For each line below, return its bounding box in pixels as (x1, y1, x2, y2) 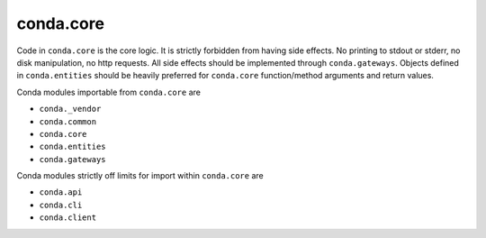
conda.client (39, 213, 97, 223)
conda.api (39, 188, 83, 197)
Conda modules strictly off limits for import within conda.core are (16, 170, 265, 181)
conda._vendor (39, 104, 102, 114)
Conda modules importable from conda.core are (16, 87, 202, 97)
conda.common (39, 116, 97, 126)
